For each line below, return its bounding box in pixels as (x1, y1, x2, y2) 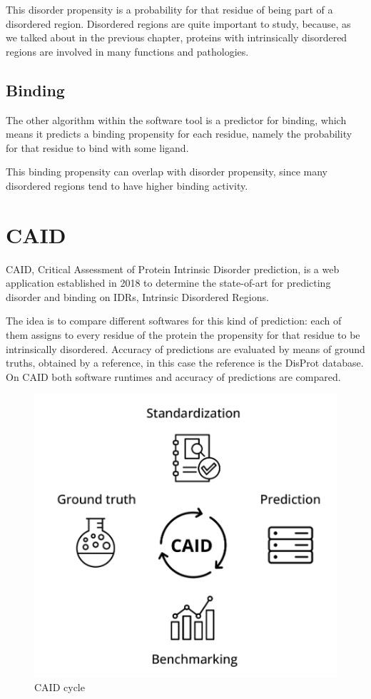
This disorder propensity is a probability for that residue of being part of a (6, 2, 333, 16)
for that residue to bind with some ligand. (6, 140, 189, 155)
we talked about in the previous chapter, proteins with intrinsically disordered (6, 30, 347, 45)
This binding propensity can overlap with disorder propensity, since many (6, 164, 327, 179)
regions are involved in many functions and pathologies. (6, 44, 249, 58)
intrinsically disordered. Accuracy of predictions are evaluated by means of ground (6, 341, 365, 356)
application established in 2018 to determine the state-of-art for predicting (6, 275, 331, 290)
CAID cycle (34, 680, 85, 695)
